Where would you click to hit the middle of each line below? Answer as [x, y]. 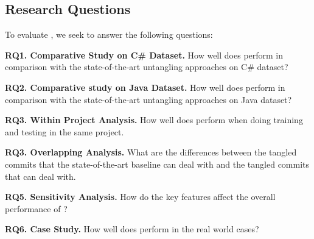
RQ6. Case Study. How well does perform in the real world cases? [132, 229]
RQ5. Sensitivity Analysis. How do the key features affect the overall [140, 197]
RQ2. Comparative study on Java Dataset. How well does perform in [145, 87]
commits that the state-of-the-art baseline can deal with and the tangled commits [157, 164]
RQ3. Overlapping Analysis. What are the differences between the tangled [151, 152]
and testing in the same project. [65, 131]
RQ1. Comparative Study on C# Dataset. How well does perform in [144, 55]
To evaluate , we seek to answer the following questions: [109, 34]
